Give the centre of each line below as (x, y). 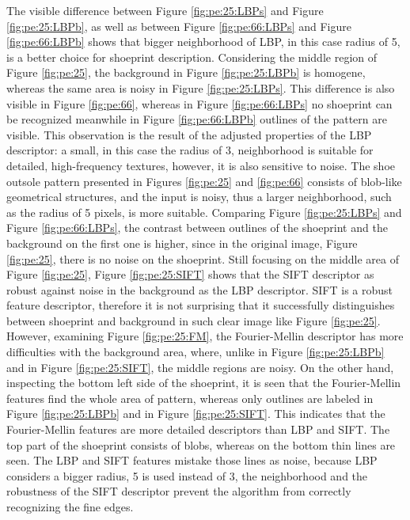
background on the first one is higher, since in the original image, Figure (182, 243)
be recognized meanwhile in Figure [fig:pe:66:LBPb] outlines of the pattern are (197, 119)
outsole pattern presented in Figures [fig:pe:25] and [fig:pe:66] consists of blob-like (204, 181)
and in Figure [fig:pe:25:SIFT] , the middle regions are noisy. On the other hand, (200, 367)
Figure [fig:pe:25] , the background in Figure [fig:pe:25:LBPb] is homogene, (186, 72)
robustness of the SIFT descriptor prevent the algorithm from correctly (179, 491)
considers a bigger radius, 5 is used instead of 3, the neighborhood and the (187, 475)
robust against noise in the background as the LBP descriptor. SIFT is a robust (200, 289)
